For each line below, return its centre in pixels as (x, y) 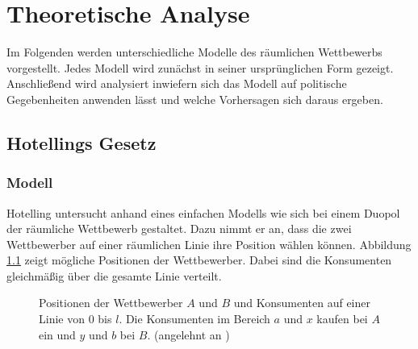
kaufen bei (342, 319)
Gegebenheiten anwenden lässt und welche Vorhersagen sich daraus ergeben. (195, 99)
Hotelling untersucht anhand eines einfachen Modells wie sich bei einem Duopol (203, 212)
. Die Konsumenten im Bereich (194, 319)
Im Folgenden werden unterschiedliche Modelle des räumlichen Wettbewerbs (194, 52)
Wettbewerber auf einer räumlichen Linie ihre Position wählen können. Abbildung (209, 244)
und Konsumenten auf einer (302, 303)
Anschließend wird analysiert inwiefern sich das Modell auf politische (177, 83)
